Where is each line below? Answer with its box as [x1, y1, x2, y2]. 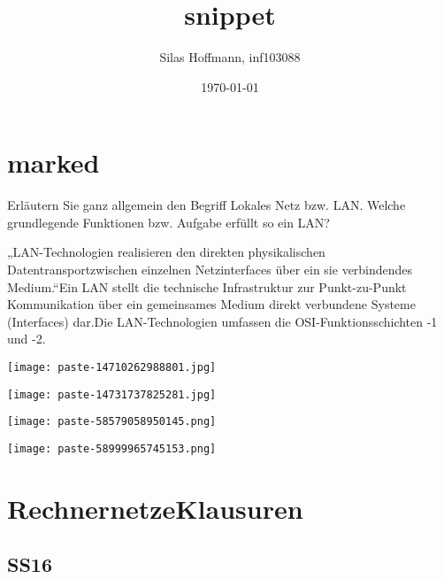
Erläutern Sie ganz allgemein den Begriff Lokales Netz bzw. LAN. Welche [7, 196, 406, 214]
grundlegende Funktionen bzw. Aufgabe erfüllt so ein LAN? [7, 212, 330, 231]
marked [7, 144, 100, 181]
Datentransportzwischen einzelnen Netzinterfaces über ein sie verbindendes [7, 260, 413, 279]
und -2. [7, 329, 46, 348]
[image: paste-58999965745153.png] [7, 442, 217, 455]
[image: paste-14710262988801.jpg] [7, 361, 217, 374]
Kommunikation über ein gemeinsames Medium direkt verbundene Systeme [7, 295, 416, 313]
